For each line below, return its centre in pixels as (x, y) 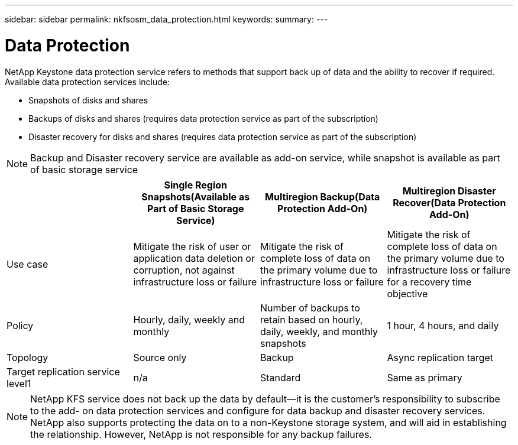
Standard (281, 377)
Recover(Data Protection (449, 202)
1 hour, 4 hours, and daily (443, 325)
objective (407, 293)
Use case (27, 264)
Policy (20, 325)
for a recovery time (429, 282)
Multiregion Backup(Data (323, 196)
